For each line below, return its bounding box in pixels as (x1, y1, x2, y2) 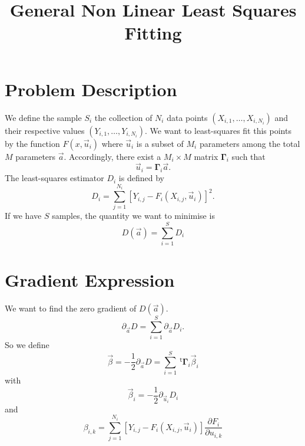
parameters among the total (199, 137, 300, 149)
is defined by (118, 172, 164, 184)
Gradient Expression (5, 268, 175, 292)
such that (231, 150, 266, 162)
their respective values (5, 124, 85, 136)
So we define (5, 339, 49, 351)
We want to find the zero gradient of (5, 302, 137, 314)
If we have (5, 209, 42, 222)
